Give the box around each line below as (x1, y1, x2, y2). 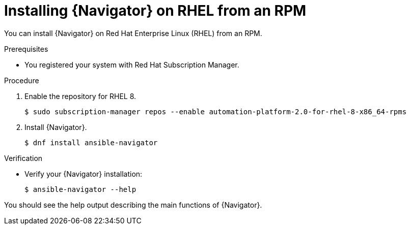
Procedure (4, 76, 39, 85)
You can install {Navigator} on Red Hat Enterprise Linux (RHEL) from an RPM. (4, 28, 262, 38)
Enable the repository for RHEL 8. (24, 91, 136, 101)
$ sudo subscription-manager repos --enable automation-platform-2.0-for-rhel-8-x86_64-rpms (24, 107, 407, 116)
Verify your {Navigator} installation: (24, 169, 143, 178)
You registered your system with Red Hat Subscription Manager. (24, 60, 239, 69)
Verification (4, 153, 43, 162)
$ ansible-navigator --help (24, 185, 136, 193)
